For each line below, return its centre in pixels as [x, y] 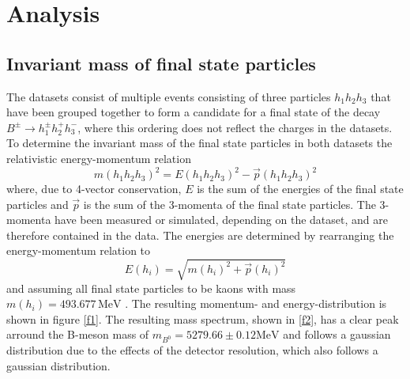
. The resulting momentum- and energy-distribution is [256, 303]
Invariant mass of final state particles [161, 63]
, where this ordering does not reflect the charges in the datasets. [235, 127]
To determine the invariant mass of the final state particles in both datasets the [199, 143]
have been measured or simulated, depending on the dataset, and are [221, 220]
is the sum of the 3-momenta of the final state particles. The [229, 204]
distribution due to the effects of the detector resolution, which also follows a [192, 350]
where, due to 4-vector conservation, [94, 189]
